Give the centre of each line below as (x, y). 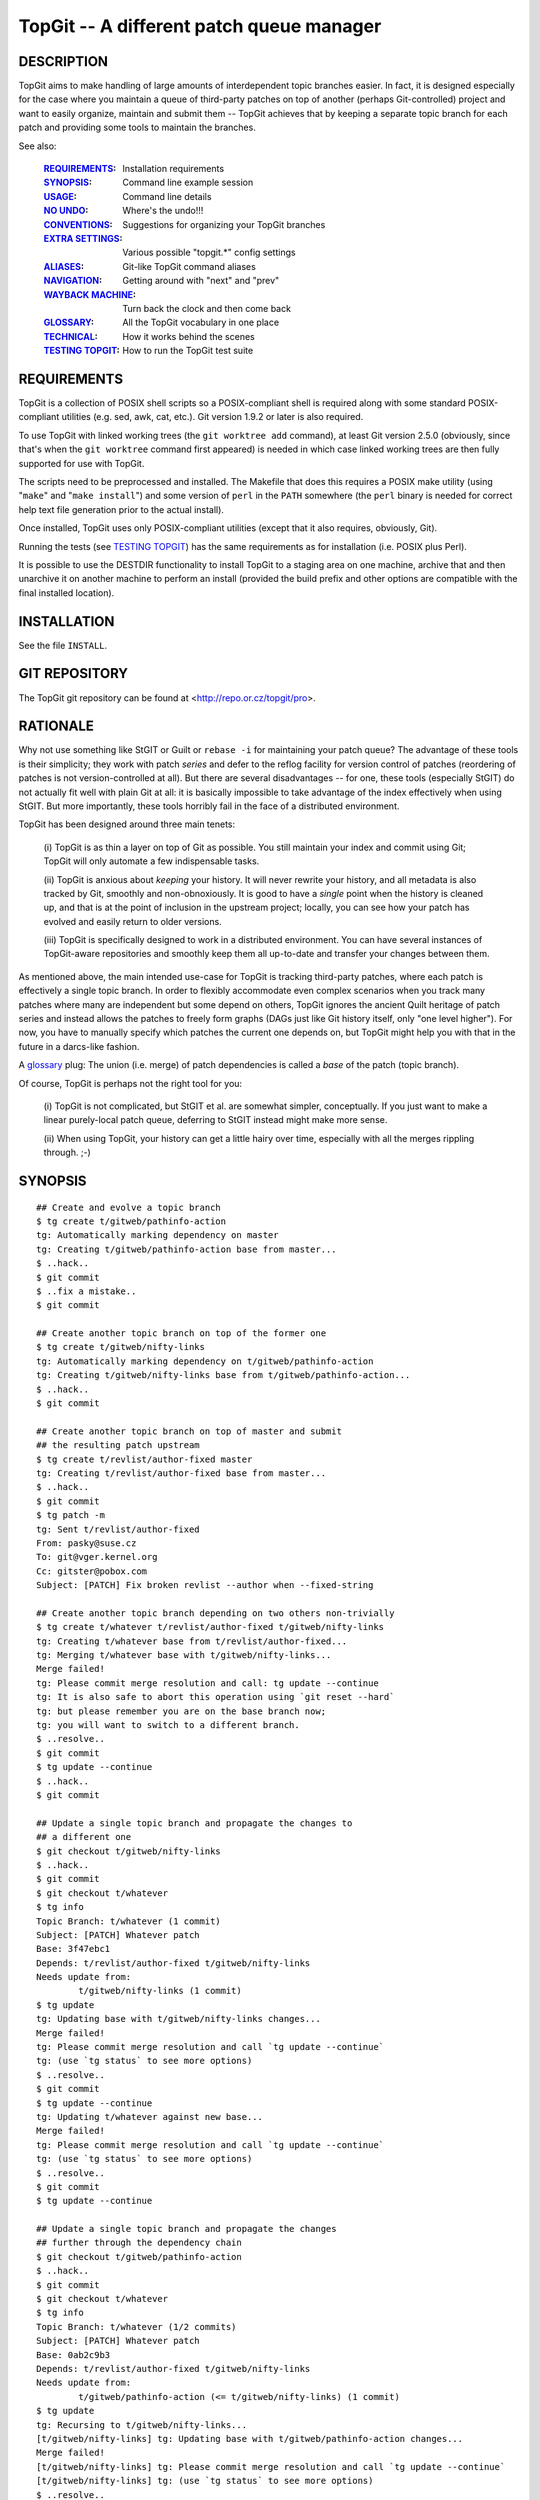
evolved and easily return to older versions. (132, 921)
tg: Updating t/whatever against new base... (150, 2116)
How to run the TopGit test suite (188, 351)
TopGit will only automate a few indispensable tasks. (151, 861)
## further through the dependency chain (139, 2243)
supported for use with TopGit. (81, 463)
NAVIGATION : (73, 281)
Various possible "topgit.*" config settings (209, 252)
